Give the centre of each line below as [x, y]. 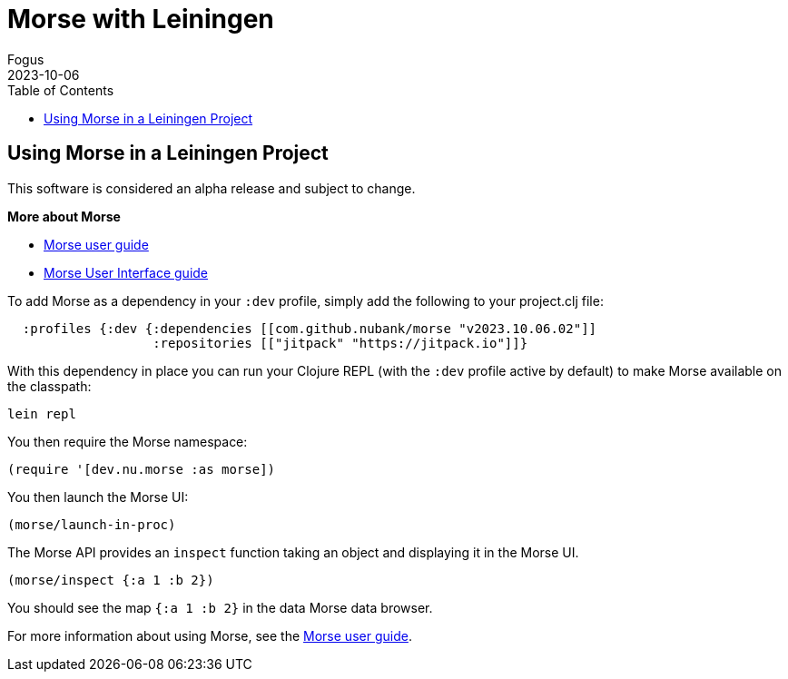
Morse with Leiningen [141, 19]
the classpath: [49, 386]
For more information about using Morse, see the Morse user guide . [210, 635]
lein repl [42, 413]
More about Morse [64, 216]
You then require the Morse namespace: [128, 441]
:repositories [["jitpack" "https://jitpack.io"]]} [340, 343]
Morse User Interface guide [126, 272]
